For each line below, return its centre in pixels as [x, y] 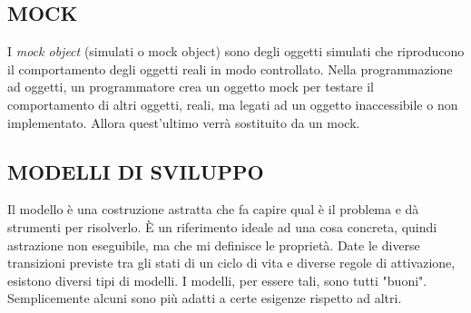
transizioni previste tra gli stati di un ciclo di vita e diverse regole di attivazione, [231, 263]
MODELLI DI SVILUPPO [136, 171]
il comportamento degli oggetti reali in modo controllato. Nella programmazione [230, 68]
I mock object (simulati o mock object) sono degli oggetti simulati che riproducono [236, 51]
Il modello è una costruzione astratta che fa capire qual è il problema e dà [213, 209]
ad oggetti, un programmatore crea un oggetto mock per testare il [191, 87]
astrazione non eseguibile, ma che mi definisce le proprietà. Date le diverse [214, 245]
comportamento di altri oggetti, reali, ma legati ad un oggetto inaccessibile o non [233, 104]
